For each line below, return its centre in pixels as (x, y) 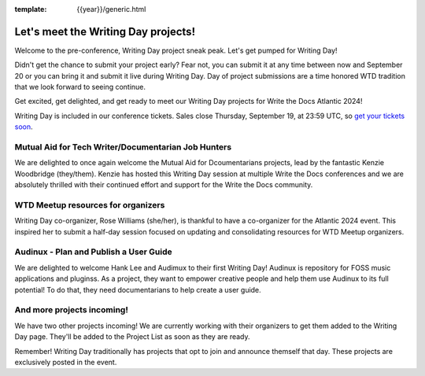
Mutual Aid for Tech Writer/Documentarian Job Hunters (123, 147)
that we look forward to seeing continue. (80, 87)
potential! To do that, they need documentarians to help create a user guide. (138, 289)
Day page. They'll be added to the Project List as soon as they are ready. (133, 337)
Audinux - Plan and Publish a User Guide (93, 252)
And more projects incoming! (72, 310)
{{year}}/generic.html (111, 9)
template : (31, 9)
